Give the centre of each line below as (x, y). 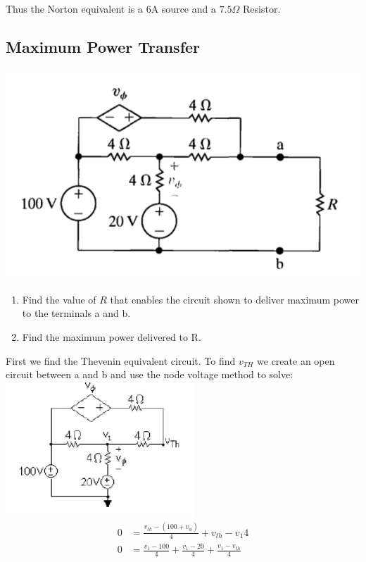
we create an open (296, 360)
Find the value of (59, 299)
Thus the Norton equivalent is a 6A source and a (111, 8)
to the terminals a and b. (76, 313)
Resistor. (262, 8)
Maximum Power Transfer (103, 46)
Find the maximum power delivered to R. (112, 336)
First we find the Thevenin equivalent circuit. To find (121, 360)
